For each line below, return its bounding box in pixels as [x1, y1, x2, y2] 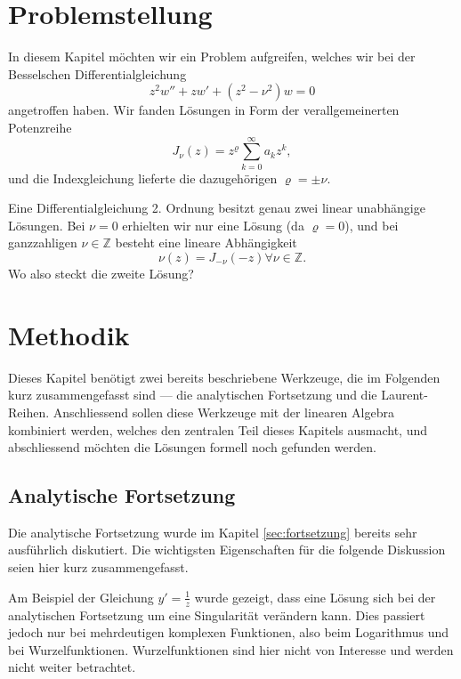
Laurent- [381, 385, 428, 404]
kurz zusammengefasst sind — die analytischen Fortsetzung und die [8, 385, 377, 404]
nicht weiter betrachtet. [8, 658, 136, 676]
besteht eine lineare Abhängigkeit [115, 233, 297, 252]
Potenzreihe [8, 117, 72, 136]
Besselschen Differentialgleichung [8, 64, 187, 83]
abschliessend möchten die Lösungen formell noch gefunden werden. [8, 438, 376, 457]
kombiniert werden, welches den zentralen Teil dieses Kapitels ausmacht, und [8, 420, 428, 439]
